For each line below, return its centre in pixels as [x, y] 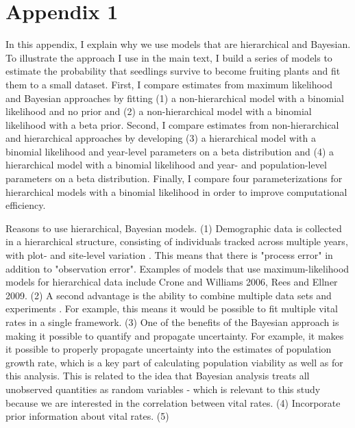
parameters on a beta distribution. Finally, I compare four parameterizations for [174, 178]
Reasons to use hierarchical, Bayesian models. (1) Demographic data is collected [174, 228]
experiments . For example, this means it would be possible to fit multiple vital [172, 309]
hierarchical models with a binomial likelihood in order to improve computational [176, 191]
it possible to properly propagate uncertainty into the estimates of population [169, 349]
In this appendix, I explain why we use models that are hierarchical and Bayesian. [178, 44]
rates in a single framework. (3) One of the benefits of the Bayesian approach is [172, 322]
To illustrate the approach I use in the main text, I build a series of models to [169, 57]
